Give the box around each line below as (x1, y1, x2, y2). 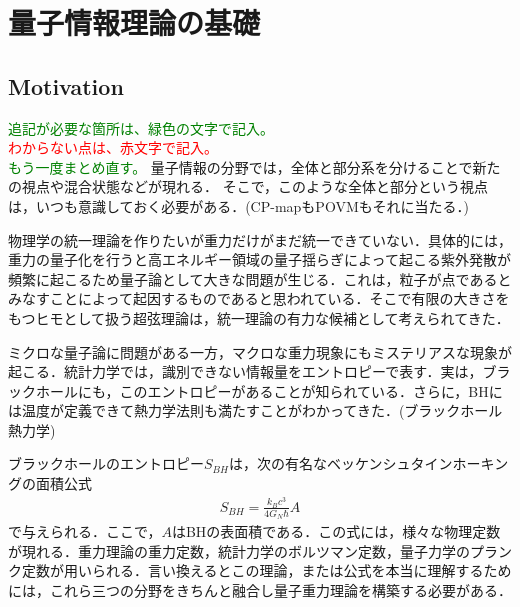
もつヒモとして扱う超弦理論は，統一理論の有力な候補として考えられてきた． (8, 307, 510, 328)
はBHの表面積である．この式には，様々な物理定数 (171, 521, 501, 542)
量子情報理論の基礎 (8, 2, 261, 43)
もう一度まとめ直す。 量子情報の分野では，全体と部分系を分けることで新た (8, 156, 501, 177)
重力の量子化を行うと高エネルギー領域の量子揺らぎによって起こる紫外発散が (8, 249, 511, 270)
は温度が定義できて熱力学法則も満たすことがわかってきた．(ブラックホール (8, 400, 503, 421)
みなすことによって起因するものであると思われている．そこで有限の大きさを (8, 288, 510, 309)
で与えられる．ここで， (8, 521, 162, 542)
